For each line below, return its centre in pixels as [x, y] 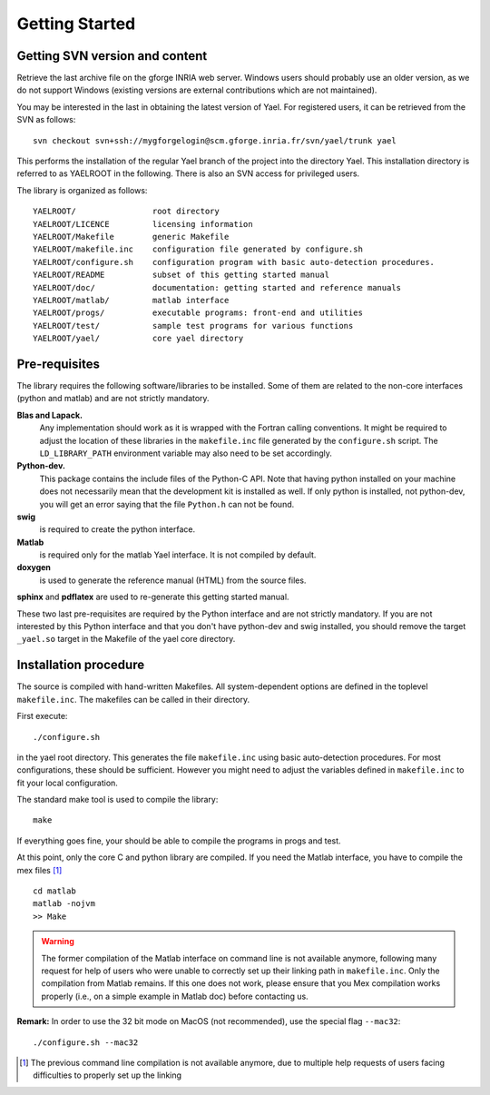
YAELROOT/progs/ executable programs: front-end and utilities [198, 313]
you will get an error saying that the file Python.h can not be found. [167, 504]
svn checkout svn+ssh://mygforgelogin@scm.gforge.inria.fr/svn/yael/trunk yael [215, 140]
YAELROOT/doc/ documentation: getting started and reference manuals [217, 287]
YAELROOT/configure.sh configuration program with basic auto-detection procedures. [234, 262]
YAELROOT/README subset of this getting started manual [181, 275]
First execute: [42, 716]
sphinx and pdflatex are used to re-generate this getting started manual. [153, 597]
